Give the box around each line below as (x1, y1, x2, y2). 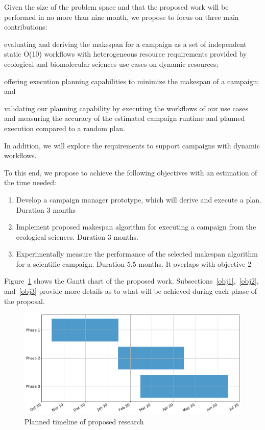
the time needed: (4, 177, 56, 188)
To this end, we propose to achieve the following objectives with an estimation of (4, 167, 257, 178)
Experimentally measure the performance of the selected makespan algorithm (16, 248, 258, 259)
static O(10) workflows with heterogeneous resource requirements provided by (4, 48, 247, 59)
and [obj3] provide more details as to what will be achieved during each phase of (4, 286, 257, 296)
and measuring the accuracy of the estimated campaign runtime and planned (4, 113, 245, 123)
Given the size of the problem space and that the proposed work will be (4, 2, 229, 12)
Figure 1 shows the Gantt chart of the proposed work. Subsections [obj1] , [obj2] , (4, 275, 259, 286)
